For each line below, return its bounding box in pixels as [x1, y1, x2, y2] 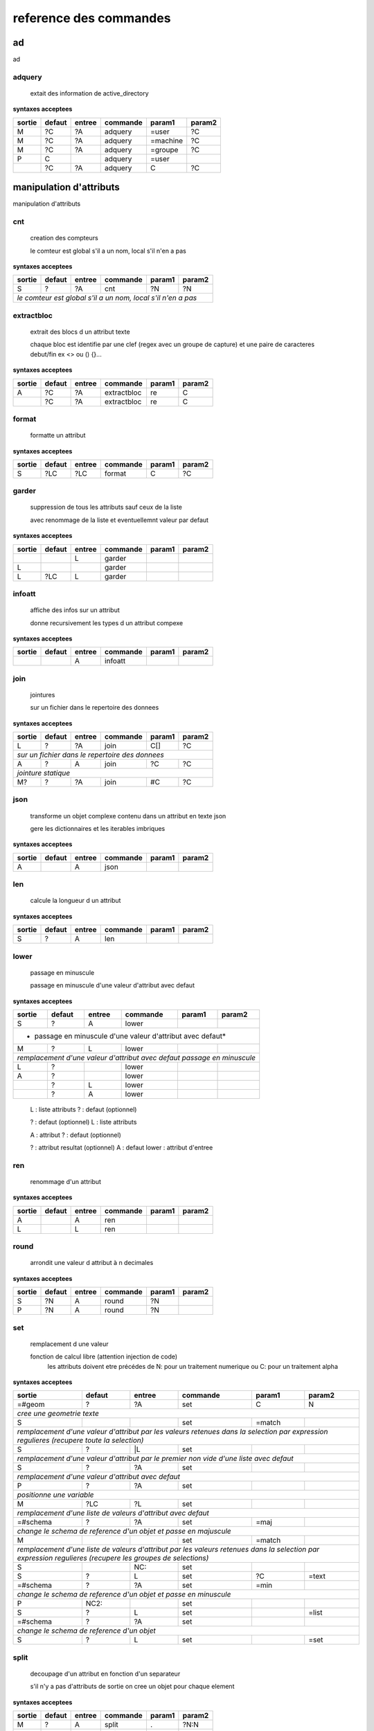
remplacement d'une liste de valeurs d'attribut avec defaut [17, 1508, 209, 1518]
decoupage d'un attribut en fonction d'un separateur [30, 1669, 181, 1678]
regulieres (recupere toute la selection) [17, 1435, 144, 1445]
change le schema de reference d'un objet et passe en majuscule [17, 1527, 231, 1536]
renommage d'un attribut [30, 1178, 102, 1186]
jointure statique [17, 769, 71, 778]
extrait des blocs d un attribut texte [30, 328, 131, 336]
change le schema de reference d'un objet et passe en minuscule [17, 1590, 231, 1599]
